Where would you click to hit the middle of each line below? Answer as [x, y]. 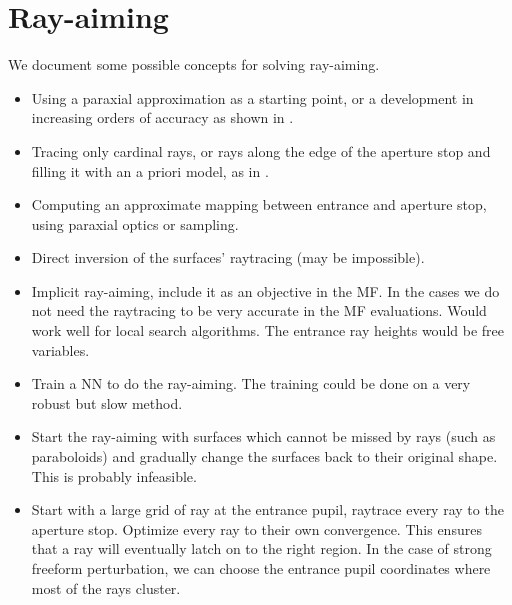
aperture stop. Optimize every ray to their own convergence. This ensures [256, 528]
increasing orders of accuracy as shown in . [162, 117]
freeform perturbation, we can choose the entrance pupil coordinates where [261, 568]
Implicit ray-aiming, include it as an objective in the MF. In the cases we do [265, 290]
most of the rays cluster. [106, 587]
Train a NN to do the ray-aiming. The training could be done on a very [251, 383]
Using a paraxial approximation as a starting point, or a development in [252, 97]
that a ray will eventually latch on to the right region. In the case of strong [261, 548]
